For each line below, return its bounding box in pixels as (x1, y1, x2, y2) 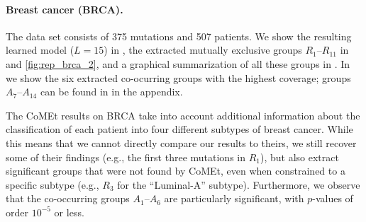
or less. (54, 204, 84, 219)
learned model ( (6, 42, 74, 57)
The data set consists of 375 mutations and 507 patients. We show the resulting (6, 28, 352, 43)
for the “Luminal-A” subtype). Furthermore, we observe (117, 177, 360, 192)
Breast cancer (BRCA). (6, 1, 123, 16)
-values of (312, 191, 353, 206)
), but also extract (260, 149, 339, 164)
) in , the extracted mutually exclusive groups (104, 42, 302, 57)
